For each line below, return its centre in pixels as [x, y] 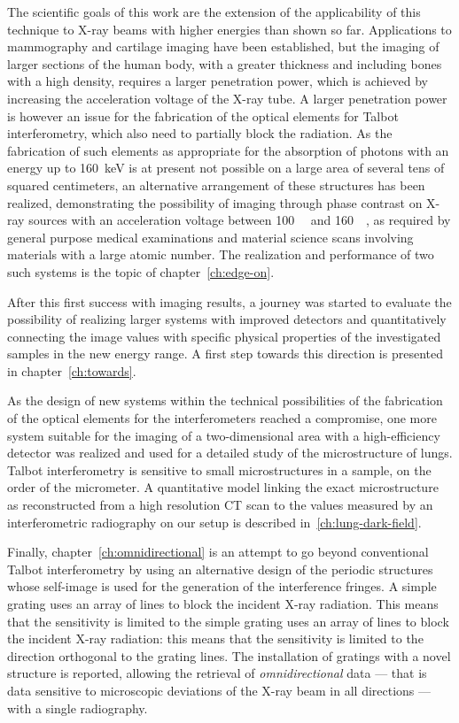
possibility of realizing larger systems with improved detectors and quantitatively [227, 319]
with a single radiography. [78, 708]
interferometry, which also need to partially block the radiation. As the [200, 133]
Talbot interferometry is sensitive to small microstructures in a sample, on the [219, 469]
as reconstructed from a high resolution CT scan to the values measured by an [220, 505]
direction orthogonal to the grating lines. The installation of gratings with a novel [229, 655]
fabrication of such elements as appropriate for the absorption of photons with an [228, 150]
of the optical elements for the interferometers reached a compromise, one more [222, 418]
